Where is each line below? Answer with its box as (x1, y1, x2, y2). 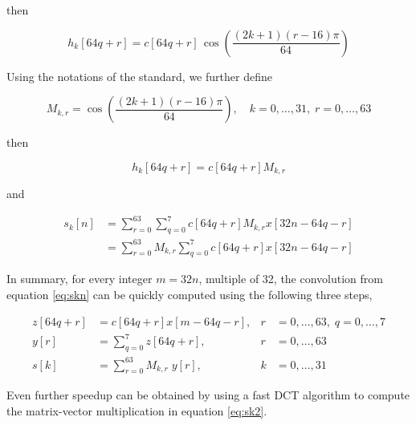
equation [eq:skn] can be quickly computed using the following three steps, (6, 286, 373, 303)
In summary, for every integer (6, 270, 153, 287)
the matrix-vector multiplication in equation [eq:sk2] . (6, 402, 267, 419)
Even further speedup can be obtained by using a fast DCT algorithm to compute (6, 387, 410, 403)
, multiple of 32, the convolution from (198, 270, 383, 287)
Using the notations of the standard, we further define (6, 67, 272, 84)
